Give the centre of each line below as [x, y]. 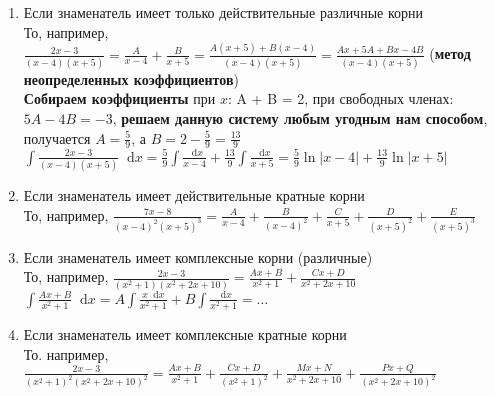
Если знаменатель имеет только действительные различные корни [223, 12]
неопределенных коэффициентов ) [131, 78]
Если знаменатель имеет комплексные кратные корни [185, 334]
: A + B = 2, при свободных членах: [340, 98]
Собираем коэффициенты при [119, 98]
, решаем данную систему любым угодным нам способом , [300, 118]
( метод [450, 53]
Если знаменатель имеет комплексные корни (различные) [198, 256]
